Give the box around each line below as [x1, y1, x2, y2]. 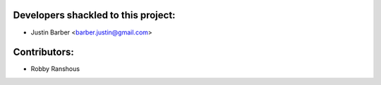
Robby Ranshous [30, 65, 80, 73]
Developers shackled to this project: [13, 9, 176, 21]
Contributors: [13, 46, 74, 58]
